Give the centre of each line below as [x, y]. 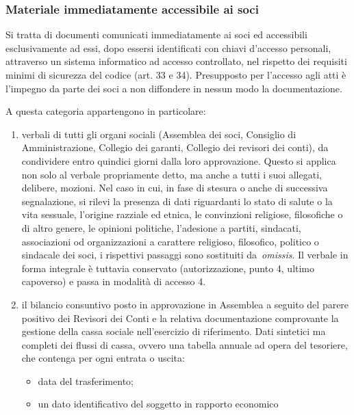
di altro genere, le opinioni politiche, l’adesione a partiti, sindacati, [161, 227]
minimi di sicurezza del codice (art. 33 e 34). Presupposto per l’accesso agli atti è [176, 75]
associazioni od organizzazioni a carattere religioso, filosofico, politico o [170, 241]
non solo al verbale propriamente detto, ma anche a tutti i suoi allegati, [172, 174]
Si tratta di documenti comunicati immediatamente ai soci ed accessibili [156, 35]
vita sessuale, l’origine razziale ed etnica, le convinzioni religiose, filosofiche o [182, 214]
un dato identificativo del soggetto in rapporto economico [158, 404]
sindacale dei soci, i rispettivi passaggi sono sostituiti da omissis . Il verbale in [185, 255]
